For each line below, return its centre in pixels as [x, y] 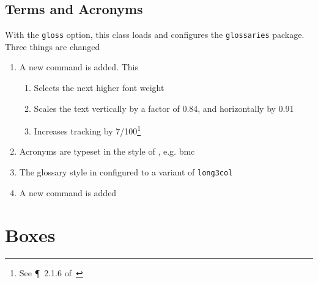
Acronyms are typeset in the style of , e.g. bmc [107, 151]
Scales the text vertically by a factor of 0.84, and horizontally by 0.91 [164, 108]
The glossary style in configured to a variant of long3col [126, 172]
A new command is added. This [79, 67]
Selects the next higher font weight [99, 88]
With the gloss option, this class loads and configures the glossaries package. [155, 35]
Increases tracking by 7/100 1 [87, 130]
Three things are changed [53, 46]
